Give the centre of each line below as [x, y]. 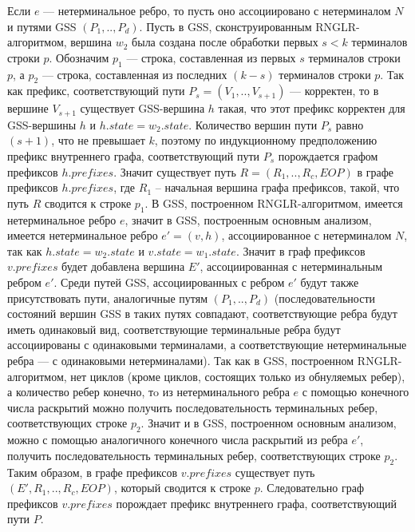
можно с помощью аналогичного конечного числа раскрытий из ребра [178, 440]
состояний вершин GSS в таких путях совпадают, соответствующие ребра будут [202, 314]
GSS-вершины [42, 124]
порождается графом [328, 156]
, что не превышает [98, 140]
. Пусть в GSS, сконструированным [225, 26]
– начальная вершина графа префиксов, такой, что [277, 187]
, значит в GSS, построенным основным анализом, [248, 219]
